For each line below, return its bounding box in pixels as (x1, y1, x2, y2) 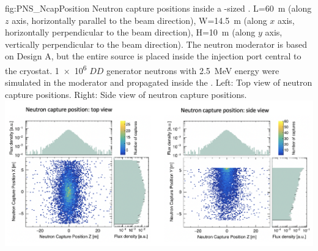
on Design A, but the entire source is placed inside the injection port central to (5, 50, 301, 62)
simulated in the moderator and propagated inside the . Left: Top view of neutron (5, 76, 312, 89)
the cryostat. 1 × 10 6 (5, 62, 87, 77)
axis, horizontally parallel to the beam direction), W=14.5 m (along (12, 13, 267, 26)
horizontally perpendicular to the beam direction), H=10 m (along (5, 26, 256, 39)
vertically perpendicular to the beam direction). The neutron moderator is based (5, 37, 307, 50)
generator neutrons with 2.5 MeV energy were (106, 64, 279, 77)
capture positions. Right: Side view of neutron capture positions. (5, 88, 247, 100)
